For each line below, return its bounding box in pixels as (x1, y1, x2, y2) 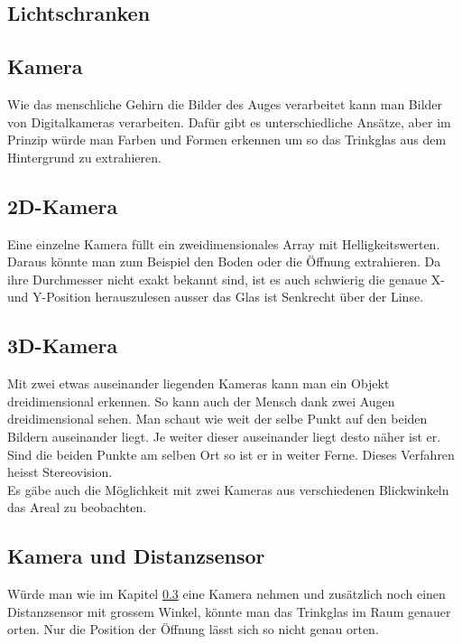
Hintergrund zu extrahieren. (7, 147, 162, 166)
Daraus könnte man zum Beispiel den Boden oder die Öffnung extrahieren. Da (7, 252, 441, 271)
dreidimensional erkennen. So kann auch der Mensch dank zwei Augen (7, 391, 395, 410)
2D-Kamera (7, 191, 118, 219)
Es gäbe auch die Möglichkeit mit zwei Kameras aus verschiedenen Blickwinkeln (7, 480, 449, 499)
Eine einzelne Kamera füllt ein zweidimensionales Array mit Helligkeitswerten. (7, 234, 440, 253)
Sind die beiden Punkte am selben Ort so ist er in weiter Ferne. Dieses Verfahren (7, 444, 455, 463)
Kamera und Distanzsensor (7, 542, 265, 570)
